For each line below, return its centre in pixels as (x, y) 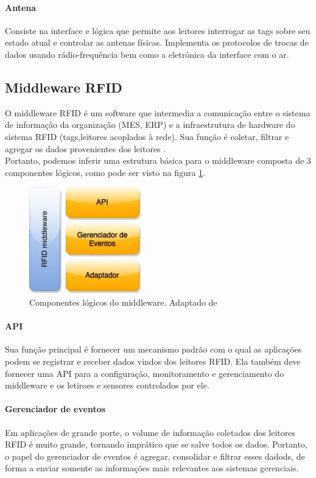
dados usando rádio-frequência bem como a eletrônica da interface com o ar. (147, 54)
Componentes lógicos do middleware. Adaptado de (123, 302)
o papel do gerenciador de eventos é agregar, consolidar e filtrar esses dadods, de (155, 456)
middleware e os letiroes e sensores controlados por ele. (107, 385)
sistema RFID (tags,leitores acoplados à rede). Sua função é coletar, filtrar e (147, 136)
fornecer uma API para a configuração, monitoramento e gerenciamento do (145, 373)
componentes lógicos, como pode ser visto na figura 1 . (105, 172)
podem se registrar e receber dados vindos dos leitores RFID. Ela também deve (153, 361)
